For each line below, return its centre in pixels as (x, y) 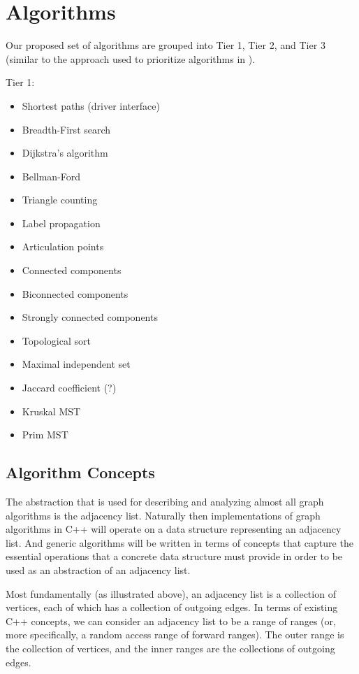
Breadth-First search (66, 129)
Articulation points (63, 246)
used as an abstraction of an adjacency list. (98, 569)
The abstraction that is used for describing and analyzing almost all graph (165, 502)
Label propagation (61, 223)
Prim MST (45, 435)
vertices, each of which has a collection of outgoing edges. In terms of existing (172, 607)
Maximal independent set (76, 364)
